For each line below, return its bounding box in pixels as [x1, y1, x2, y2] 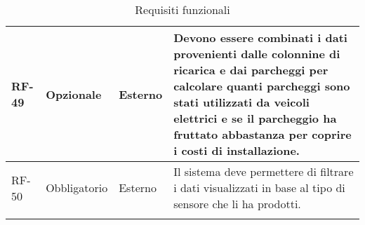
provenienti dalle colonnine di [173, 46, 340, 62]
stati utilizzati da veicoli [173, 94, 310, 110]
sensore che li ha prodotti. [173, 196, 301, 212]
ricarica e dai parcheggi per [173, 62, 328, 78]
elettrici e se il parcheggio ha [173, 110, 337, 126]
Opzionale [46, 86, 102, 102]
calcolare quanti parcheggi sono [173, 78, 350, 94]
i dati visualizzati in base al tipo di [173, 179, 345, 196]
